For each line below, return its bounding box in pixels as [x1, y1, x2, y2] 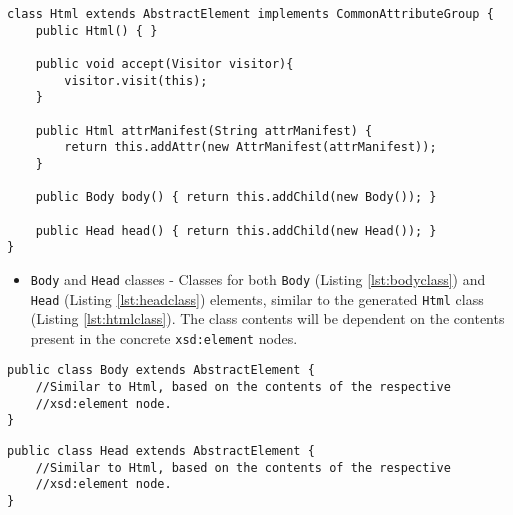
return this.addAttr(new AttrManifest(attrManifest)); [64, 140, 437, 155]
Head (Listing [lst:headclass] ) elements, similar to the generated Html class [30, 288, 484, 309]
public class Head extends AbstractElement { [7, 444, 315, 459]
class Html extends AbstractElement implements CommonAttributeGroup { [7, 7, 494, 21]
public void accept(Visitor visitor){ [35, 56, 294, 71]
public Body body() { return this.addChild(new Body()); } [35, 190, 437, 205]
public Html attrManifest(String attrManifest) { [35, 123, 373, 138]
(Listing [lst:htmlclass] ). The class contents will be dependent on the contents [30, 308, 505, 329]
